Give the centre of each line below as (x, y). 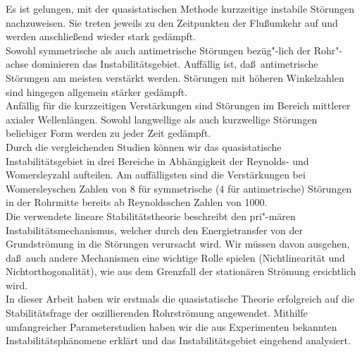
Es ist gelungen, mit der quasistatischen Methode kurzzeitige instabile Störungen (180, 8)
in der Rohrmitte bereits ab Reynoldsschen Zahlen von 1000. (137, 202)
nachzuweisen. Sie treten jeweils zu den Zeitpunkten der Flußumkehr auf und (172, 22)
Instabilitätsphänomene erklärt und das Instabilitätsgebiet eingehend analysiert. (178, 340)
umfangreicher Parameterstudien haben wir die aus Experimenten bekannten (171, 326)
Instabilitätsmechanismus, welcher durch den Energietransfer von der (154, 230)
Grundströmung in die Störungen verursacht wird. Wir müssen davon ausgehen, (178, 244)
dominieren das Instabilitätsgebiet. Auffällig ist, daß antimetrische (175, 64)
